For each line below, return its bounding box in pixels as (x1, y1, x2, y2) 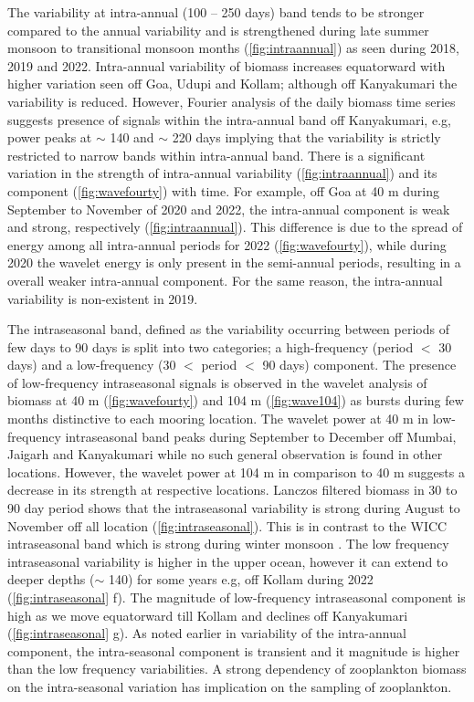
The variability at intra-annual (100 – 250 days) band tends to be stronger (7, 3, 425, 21)
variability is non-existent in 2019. (7, 288, 198, 308)
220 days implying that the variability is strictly (172, 128, 441, 147)
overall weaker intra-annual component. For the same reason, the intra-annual (7, 270, 443, 289)
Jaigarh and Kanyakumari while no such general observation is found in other (7, 445, 443, 464)
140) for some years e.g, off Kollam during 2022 (108, 570, 374, 589)
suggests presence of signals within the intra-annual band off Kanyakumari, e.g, (7, 110, 451, 129)
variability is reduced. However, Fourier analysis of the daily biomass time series (7, 91, 456, 110)
